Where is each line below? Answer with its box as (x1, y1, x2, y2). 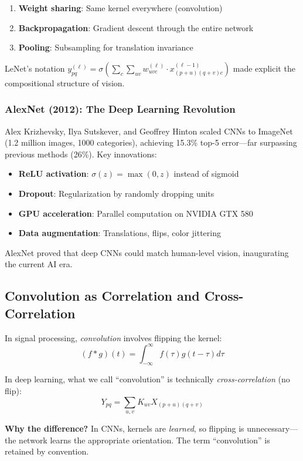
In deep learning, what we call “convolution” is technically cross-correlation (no (5, 373, 290, 385)
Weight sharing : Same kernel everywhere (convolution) (18, 2, 223, 14)
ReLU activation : (18, 167, 89, 180)
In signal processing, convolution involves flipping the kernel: (5, 331, 222, 344)
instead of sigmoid (173, 167, 239, 180)
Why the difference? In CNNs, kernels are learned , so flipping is (5, 422, 244, 434)
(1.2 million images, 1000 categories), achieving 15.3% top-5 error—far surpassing (5, 136, 297, 149)
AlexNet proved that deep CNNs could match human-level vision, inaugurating (5, 246, 289, 258)
